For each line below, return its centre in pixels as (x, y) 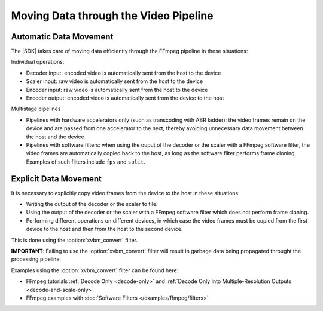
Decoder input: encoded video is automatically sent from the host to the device (124, 73)
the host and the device (55, 137)
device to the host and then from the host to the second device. (104, 229)
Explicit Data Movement (56, 179)
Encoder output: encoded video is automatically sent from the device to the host (125, 98)
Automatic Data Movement (62, 37)
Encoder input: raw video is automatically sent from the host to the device (117, 90)
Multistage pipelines (36, 109)
